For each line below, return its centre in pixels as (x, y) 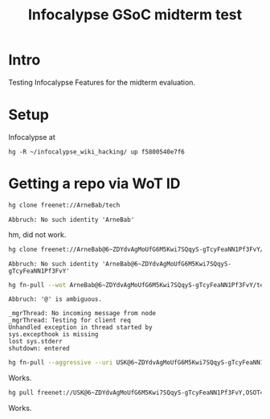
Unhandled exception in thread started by (80, 327)
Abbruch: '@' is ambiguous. (55, 299)
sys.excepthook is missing (53, 335)
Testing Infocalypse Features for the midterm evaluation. (102, 82)
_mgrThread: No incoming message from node (82, 314)
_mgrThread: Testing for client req (70, 320)
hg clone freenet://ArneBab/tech (64, 205)
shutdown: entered (39, 349)
